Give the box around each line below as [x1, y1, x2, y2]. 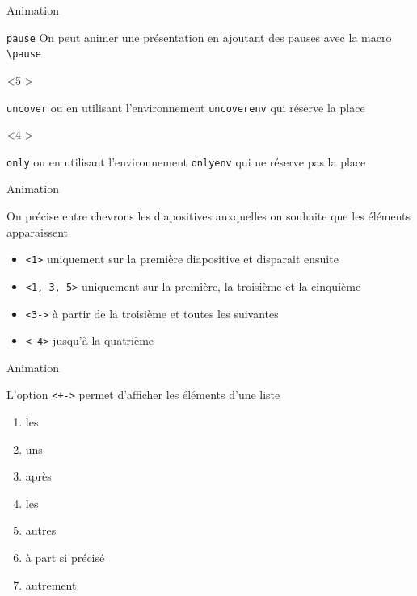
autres [25, 522, 57, 539]
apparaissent [6, 223, 69, 240]
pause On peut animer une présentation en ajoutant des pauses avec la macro [6, 28, 392, 45]
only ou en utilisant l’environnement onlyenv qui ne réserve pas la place [6, 153, 366, 170]
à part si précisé [25, 549, 105, 566]
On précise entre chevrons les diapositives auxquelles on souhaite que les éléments [6, 208, 411, 224]
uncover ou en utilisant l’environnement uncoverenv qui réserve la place [6, 99, 365, 115]
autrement [25, 576, 77, 593]
